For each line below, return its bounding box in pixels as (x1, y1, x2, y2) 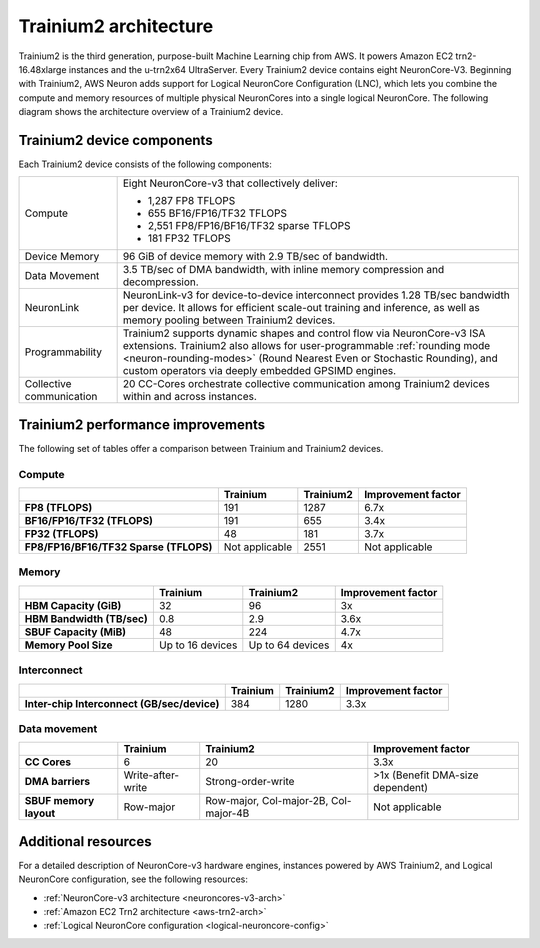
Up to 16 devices (158, 638, 238, 652)
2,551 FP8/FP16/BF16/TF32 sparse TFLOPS (147, 219, 351, 233)
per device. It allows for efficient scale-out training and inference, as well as (122, 301, 480, 315)
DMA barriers (24, 775, 91, 789)
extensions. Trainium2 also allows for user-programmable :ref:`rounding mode (122, 339, 491, 353)
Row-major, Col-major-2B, (205, 794, 329, 808)
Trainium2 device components (18, 131, 214, 149)
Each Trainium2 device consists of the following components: (18, 158, 272, 170)
